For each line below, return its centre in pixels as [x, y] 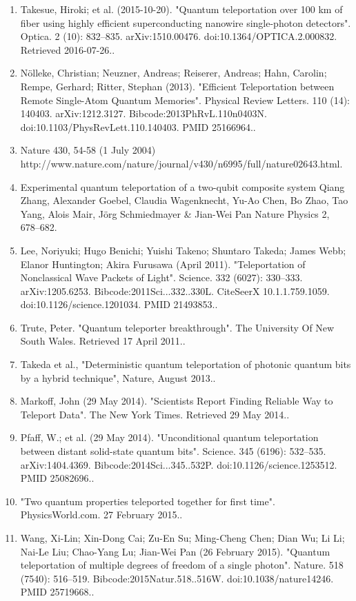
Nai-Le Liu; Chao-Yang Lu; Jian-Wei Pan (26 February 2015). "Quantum [175, 551]
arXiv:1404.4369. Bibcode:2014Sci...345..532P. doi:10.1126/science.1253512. [179, 464]
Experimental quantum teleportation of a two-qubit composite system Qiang [182, 186]
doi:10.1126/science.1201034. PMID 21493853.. [119, 304]
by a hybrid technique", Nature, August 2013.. [118, 377]
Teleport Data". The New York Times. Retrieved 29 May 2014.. [155, 414]
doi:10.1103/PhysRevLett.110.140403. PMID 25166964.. [138, 126]
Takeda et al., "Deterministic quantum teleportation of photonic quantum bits [186, 364]
